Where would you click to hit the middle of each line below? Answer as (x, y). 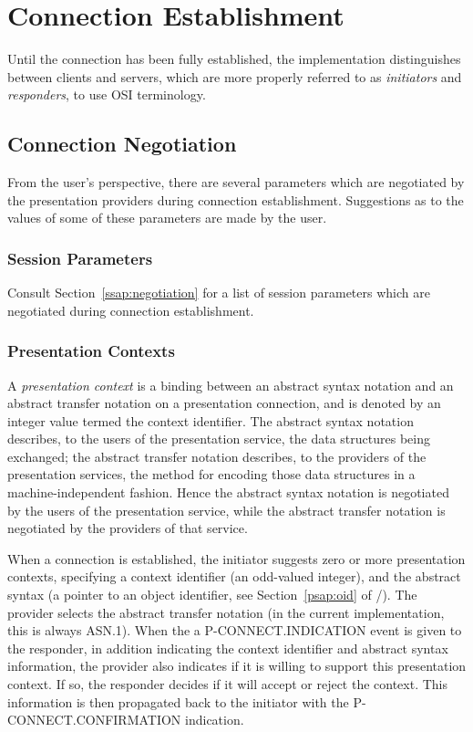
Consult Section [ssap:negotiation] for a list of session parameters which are (219, 293)
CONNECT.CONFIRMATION (94, 720)
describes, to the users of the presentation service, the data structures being (219, 439)
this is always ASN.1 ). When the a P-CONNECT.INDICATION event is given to (235, 630)
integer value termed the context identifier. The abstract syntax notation (211, 420)
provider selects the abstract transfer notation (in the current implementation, (226, 612)
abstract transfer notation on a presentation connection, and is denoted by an (224, 403)
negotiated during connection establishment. (131, 310)
